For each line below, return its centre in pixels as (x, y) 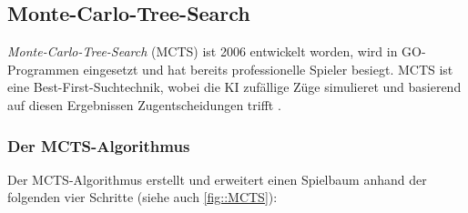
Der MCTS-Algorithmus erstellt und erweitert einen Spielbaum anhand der (217, 179)
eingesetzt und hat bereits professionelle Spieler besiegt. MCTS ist (268, 69)
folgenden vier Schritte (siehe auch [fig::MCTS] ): (142, 197)
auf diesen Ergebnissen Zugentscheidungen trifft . (144, 104)
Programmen (43, 69)
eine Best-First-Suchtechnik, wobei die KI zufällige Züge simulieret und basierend (234, 87)
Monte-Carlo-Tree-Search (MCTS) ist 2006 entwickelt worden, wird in (203, 51)
